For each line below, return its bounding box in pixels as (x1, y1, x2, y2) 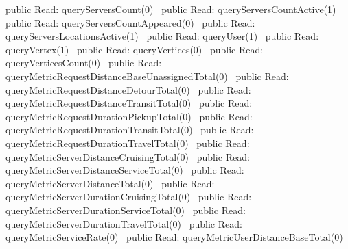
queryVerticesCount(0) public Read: (5, 55, 162, 70)
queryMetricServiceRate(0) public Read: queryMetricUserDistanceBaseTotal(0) (5, 230, 343, 244)
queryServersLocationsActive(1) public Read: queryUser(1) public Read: (5, 29, 319, 43)
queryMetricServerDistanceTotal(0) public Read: (5, 176, 215, 190)
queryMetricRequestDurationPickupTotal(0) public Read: (5, 109, 253, 123)
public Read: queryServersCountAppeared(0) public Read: (5, 15, 255, 29)
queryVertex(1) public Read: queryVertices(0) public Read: (5, 42, 264, 56)
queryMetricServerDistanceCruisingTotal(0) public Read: (5, 149, 250, 163)
